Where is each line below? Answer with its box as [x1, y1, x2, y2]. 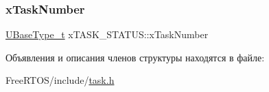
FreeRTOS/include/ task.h [5, 73, 115, 87]
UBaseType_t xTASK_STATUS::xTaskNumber [5, 27, 209, 42]
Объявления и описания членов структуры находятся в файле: [5, 50, 265, 64]
